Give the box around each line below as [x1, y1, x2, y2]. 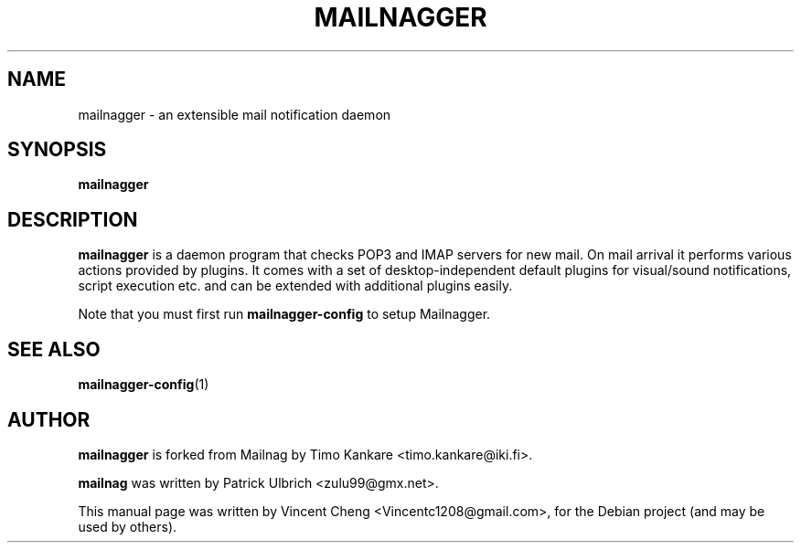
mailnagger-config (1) [78, 376, 209, 393]
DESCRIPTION [7, 207, 138, 231]
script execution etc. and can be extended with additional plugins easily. [78, 278, 513, 294]
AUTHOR [7, 407, 91, 431]
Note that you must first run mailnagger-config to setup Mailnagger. [78, 306, 491, 323]
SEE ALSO [7, 337, 101, 361]
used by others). [78, 518, 177, 534]
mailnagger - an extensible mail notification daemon [78, 106, 391, 122]
